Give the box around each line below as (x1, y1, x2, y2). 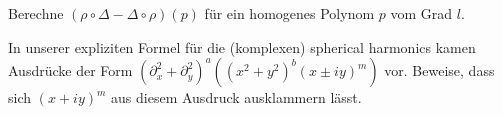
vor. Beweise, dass (384, 60, 495, 81)
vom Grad (390, 3, 453, 23)
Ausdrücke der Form (8, 60, 133, 81)
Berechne (8, 3, 64, 23)
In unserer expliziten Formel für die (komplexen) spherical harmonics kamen (8, 36, 476, 57)
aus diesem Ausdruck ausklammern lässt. (111, 87, 362, 108)
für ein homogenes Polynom (204, 3, 375, 23)
